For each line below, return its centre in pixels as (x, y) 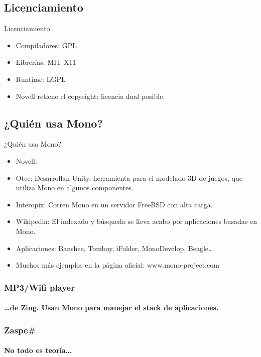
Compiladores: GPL (46, 45)
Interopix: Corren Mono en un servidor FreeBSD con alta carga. (114, 204)
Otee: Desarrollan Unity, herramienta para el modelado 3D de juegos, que (129, 177)
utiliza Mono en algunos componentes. (75, 188)
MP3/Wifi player (40, 287)
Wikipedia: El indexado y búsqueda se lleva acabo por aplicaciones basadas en (136, 221)
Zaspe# (20, 330)
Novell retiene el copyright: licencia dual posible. (90, 96)
